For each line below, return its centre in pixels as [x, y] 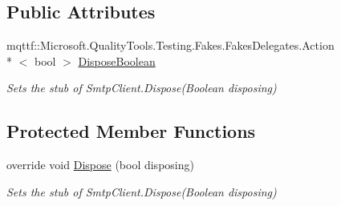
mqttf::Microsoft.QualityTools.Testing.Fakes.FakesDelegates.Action [170, 45]
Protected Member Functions [131, 131]
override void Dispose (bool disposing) [100, 165]
